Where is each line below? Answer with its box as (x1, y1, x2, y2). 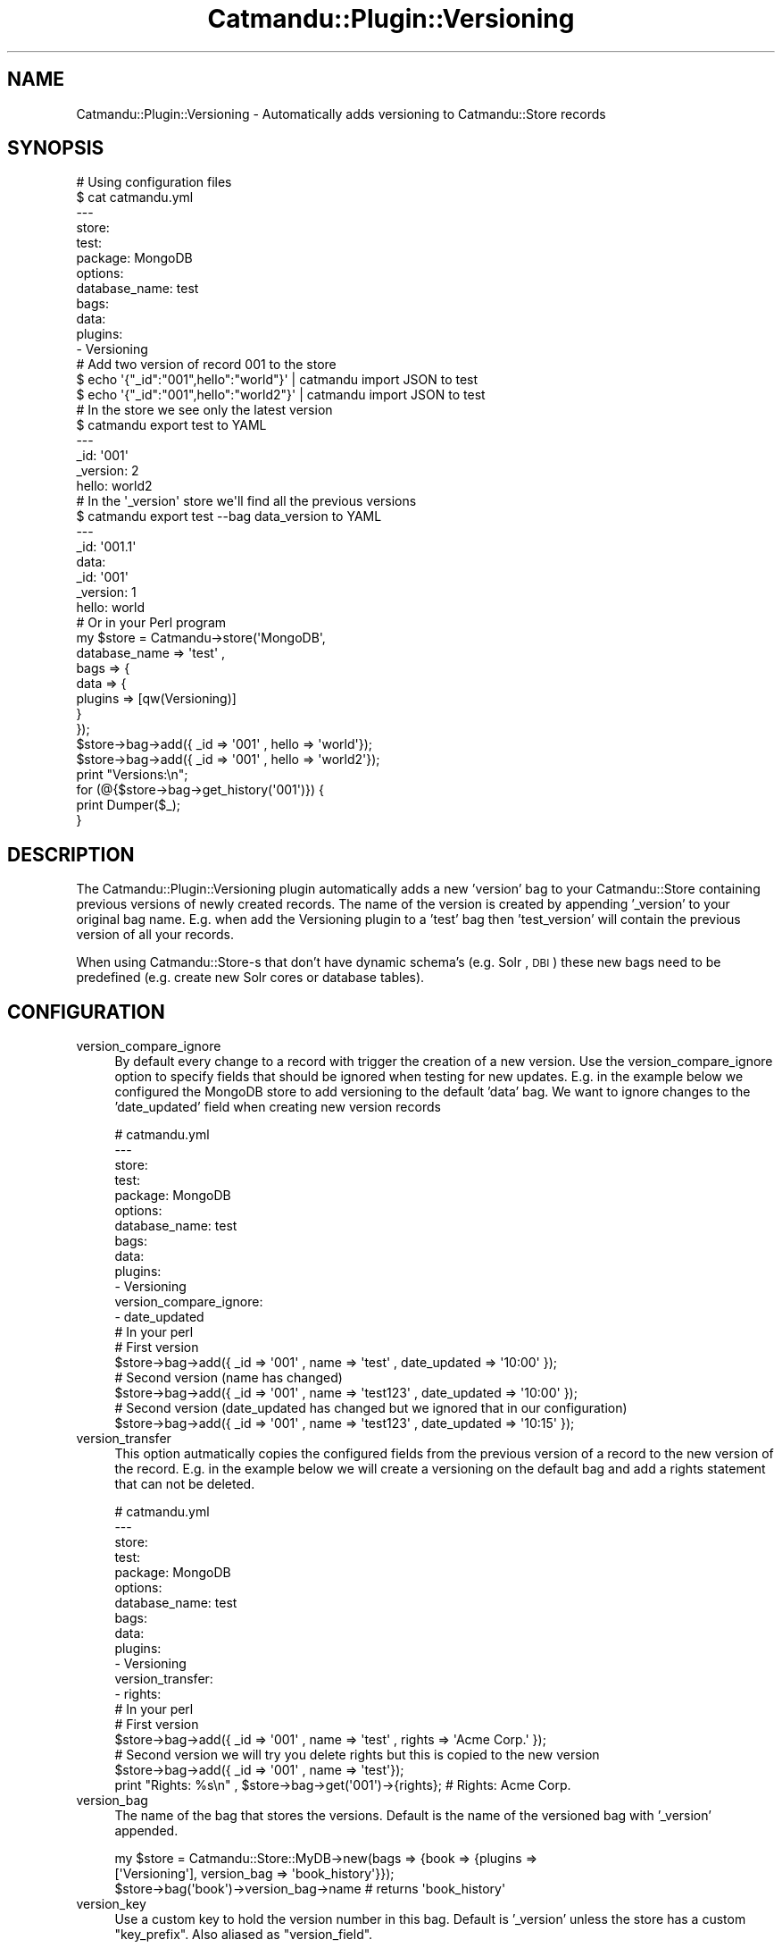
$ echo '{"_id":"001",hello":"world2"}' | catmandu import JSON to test (76, 387, 486, 403)
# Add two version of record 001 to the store (76, 357, 337, 373)
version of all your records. (76, 927, 234, 943)
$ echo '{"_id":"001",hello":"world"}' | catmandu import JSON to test (76, 372, 478, 388)
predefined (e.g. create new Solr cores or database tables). (76, 970, 425, 986)
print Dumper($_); (76, 797, 181, 813)
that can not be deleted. (114, 1476, 255, 1492)
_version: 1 (76, 584, 137, 600)
